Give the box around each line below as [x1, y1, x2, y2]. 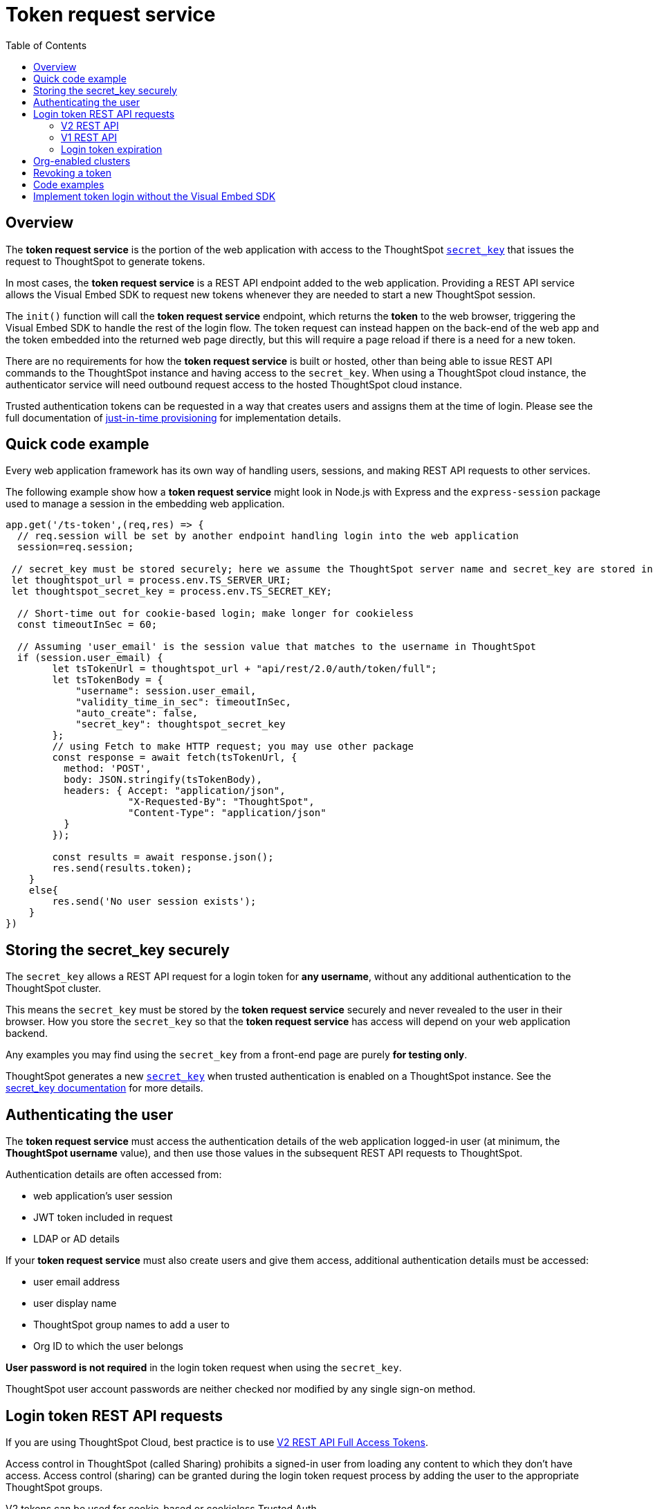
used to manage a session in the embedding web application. [6, 498, 285, 510]
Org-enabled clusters [33, 154, 131, 167]
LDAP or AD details [33, 1233, 120, 1245]
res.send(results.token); [52, 862, 192, 874]
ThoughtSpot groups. [6, 1481, 103, 1493]
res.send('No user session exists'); [52, 896, 257, 907]
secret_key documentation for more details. [6, 1082, 203, 1094]
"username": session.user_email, [75, 685, 257, 697]
